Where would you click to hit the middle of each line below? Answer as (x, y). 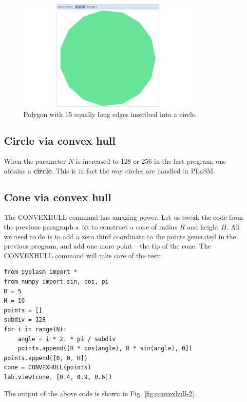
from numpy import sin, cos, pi (56, 282)
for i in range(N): (35, 329)
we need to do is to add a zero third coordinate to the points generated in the (120, 236)
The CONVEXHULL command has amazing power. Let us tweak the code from (123, 217)
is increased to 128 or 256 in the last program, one (151, 161)
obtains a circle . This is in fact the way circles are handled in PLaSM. (110, 170)
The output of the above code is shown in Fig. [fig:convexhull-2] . (100, 393)
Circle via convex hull (60, 141)
